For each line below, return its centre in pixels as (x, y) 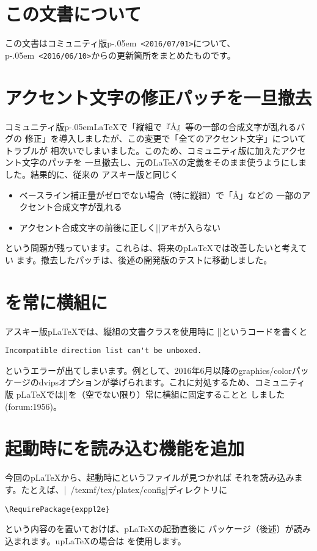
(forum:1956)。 (34, 406)
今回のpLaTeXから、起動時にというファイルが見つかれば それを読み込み (150, 477)
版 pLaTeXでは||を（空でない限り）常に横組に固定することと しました (145, 394)
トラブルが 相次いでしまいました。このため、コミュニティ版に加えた (143, 150)
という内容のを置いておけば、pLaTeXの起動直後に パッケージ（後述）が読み (158, 529)
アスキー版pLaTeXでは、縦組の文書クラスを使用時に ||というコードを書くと (156, 331)
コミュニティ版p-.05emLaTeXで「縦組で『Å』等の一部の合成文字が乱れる (151, 126)
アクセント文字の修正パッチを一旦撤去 (158, 97)
